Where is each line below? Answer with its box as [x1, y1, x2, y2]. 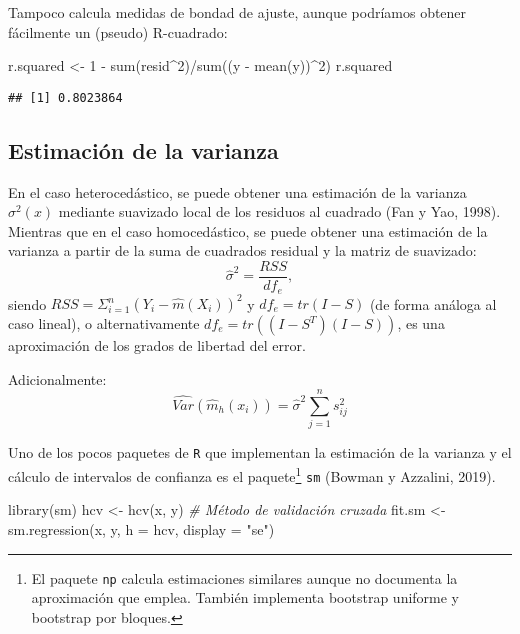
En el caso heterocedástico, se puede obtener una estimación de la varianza [8, 181, 467, 202]
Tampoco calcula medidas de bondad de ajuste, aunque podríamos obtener [8, 2, 467, 22]
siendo [8, 293, 47, 314]
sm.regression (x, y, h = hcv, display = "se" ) [8, 518, 275, 539]
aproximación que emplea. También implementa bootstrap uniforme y [31, 587, 460, 608]
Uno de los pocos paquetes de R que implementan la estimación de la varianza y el [8, 442, 512, 463]
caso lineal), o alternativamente [8, 313, 200, 334]
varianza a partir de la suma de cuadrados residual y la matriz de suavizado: [8, 240, 477, 261]
